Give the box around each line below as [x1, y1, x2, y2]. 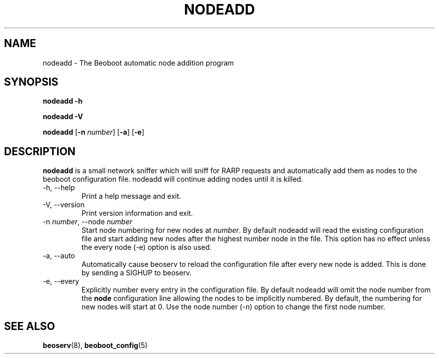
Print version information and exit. [81, 209, 193, 218]
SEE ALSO [4, 319, 55, 332]
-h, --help [43, 183, 75, 192]
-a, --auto [43, 251, 75, 260]
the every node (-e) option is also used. [81, 243, 212, 252]
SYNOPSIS [4, 76, 59, 89]
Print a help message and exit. [81, 192, 181, 201]
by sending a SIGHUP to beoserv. [81, 268, 192, 277]
